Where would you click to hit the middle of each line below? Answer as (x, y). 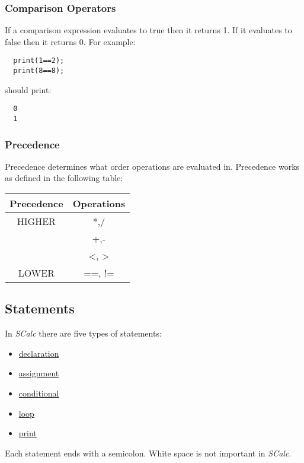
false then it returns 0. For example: (70, 41)
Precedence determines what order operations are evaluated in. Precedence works (152, 166)
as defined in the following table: (64, 178)
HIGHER (36, 221)
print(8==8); (39, 71)
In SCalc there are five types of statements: (83, 333)
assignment (39, 373)
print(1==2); (39, 61)
